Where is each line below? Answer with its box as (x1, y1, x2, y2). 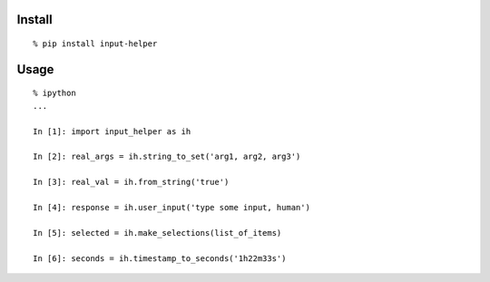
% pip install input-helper (33, 39, 158, 49)
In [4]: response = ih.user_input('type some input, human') (33, 202, 310, 212)
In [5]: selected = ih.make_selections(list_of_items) (33, 228, 282, 238)
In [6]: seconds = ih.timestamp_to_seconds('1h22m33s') (33, 253, 287, 263)
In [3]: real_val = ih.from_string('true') (33, 177, 230, 188)
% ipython (33, 88, 76, 99)
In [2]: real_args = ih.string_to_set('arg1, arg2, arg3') (33, 151, 301, 162)
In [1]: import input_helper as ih (33, 126, 191, 136)
